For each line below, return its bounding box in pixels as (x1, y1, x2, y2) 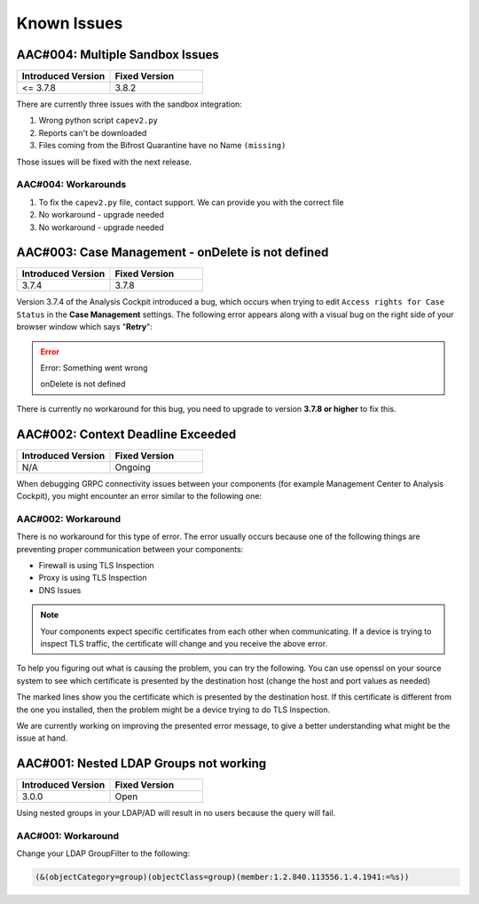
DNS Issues (38, 584, 82, 595)
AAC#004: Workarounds (16, 178, 127, 191)
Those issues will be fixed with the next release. (16, 156, 192, 167)
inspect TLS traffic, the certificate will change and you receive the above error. (40, 638, 328, 648)
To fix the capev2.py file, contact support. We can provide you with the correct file (38, 196, 344, 208)
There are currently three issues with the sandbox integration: (16, 99, 243, 110)
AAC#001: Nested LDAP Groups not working (16, 756, 267, 772)
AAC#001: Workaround (16, 829, 120, 842)
